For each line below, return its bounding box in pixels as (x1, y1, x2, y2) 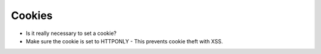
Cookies (11, 9, 53, 22)
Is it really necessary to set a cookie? (26, 30, 117, 37)
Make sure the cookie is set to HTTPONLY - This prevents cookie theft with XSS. (26, 37, 223, 45)
